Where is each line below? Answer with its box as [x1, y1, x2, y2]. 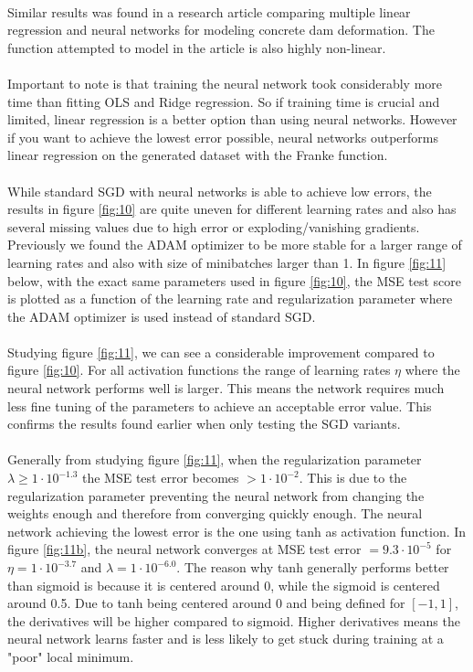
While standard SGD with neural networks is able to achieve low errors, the [7, 181, 432, 200]
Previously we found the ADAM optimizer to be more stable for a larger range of [7, 235, 462, 254]
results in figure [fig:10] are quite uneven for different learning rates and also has [7, 199, 457, 219]
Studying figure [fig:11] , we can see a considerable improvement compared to [7, 342, 435, 361]
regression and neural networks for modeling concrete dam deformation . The [7, 20, 435, 39]
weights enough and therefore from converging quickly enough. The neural [7, 504, 423, 523]
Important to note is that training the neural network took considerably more [7, 73, 443, 92]
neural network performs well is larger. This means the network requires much [7, 379, 445, 398]
